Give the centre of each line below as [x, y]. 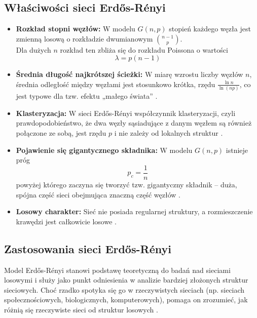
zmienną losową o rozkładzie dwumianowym [84, 38]
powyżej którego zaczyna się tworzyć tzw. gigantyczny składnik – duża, [126, 184]
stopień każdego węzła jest [210, 29]
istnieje [237, 150]
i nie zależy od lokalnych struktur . [169, 133]
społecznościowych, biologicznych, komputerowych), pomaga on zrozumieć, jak [126, 300]
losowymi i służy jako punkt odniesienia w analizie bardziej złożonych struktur [126, 280]
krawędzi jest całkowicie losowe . [66, 221]
